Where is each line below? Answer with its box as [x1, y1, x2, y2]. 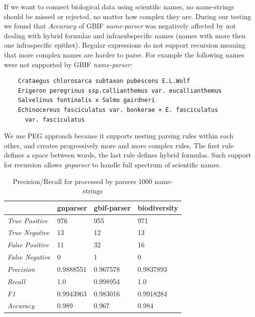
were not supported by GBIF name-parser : [4, 59, 132, 69]
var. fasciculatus [25, 116, 85, 123]
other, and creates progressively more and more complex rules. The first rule [4, 140, 234, 150]
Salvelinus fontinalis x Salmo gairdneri [18, 97, 155, 104]
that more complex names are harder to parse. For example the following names [4, 49, 244, 59]
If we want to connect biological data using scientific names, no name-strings [4, 1, 234, 11]
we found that [4, 21, 46, 31]
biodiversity [137, 202, 178, 212]
